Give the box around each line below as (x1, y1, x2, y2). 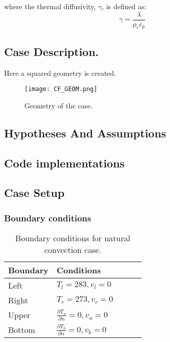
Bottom (8, 324, 36, 336)
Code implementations (4, 155, 125, 170)
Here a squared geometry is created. (4, 67, 116, 78)
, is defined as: (102, 1, 147, 11)
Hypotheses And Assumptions (4, 125, 166, 140)
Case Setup (4, 185, 65, 201)
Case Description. (4, 43, 99, 59)
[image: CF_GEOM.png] (24, 85, 98, 93)
